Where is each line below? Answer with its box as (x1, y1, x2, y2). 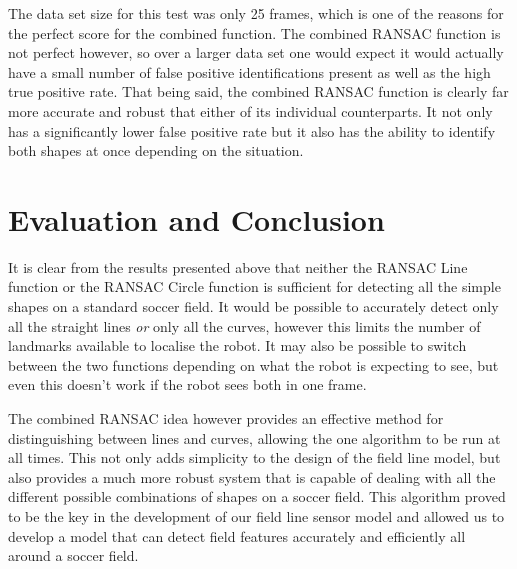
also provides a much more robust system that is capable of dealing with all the (8, 466, 496, 487)
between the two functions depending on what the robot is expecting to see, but (8, 354, 499, 375)
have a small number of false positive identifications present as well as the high (8, 61, 491, 82)
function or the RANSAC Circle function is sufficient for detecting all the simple (8, 276, 501, 297)
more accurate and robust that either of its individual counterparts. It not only (8, 100, 493, 121)
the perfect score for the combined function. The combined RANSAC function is (8, 22, 501, 43)
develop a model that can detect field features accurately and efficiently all (8, 525, 466, 546)
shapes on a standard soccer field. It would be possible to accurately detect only (8, 296, 499, 317)
